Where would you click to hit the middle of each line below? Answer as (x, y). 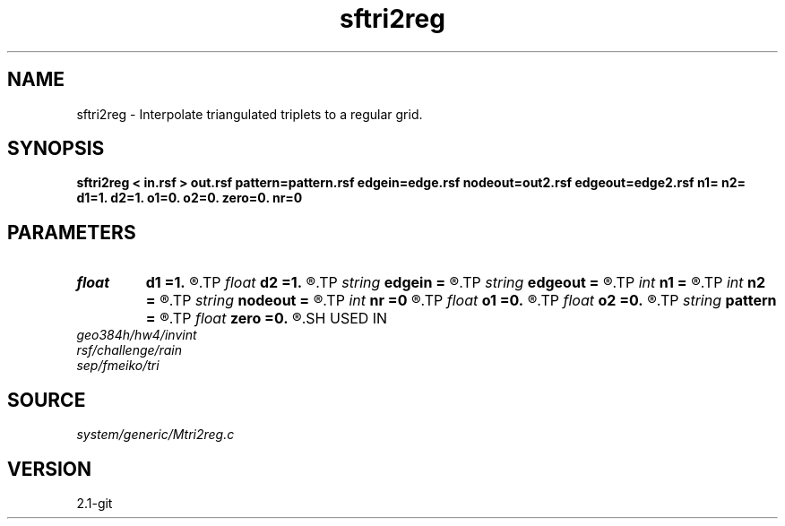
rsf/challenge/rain (129, 350)
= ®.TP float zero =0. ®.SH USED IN (267, 319)
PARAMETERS (72, 232)
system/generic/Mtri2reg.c (155, 435)
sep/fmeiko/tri (118, 366)
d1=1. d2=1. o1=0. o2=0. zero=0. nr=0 (190, 198)
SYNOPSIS (56, 149)
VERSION (50, 469)
